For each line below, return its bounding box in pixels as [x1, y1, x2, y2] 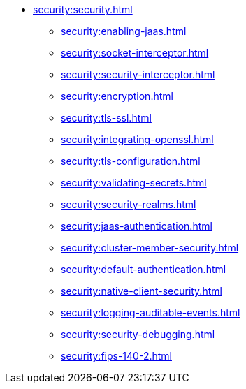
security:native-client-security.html [61, 285, 222, 297]
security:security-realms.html [61, 198, 196, 210]
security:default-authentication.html [61, 263, 226, 275]
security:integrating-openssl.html [61, 133, 214, 145]
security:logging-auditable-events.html [61, 307, 240, 318]
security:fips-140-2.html [61, 350, 172, 362]
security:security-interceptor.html [61, 68, 215, 80]
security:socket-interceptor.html [61, 47, 209, 59]
